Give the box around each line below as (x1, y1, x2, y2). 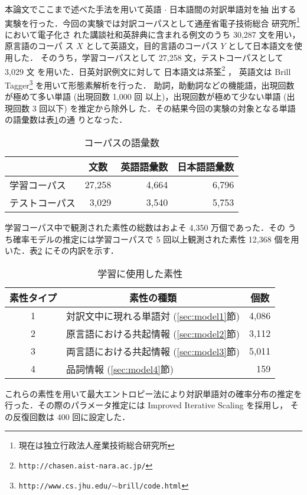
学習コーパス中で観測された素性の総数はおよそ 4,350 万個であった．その (5, 221, 285, 233)
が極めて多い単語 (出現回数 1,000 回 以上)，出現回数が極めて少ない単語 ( (5, 90, 287, 103)
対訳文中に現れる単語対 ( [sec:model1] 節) (66, 309, 240, 323)
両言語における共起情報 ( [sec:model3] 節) (66, 344, 240, 358)
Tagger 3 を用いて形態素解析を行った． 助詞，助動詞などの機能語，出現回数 (5, 77, 295, 91)
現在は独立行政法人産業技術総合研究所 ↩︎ (18, 439, 175, 451)
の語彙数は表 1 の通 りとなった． (5, 113, 128, 126)
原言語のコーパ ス (5, 40, 74, 52)
